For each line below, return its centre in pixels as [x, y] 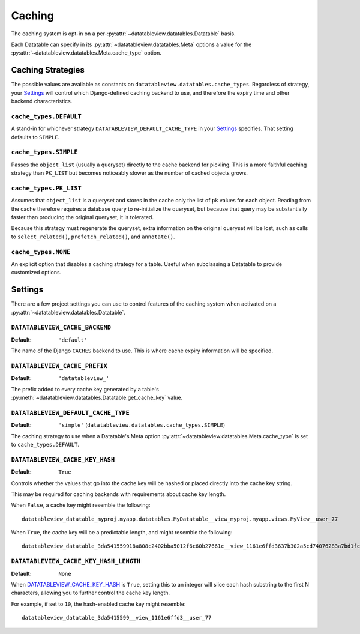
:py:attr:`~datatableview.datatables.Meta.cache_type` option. [86, 53]
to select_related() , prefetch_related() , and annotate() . [93, 237]
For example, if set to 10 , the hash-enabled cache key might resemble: [98, 604]
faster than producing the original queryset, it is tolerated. [82, 217]
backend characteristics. [42, 101]
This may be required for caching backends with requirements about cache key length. [118, 494]
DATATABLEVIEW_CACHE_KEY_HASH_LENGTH [76, 561]
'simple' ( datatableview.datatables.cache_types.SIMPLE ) [142, 425]
